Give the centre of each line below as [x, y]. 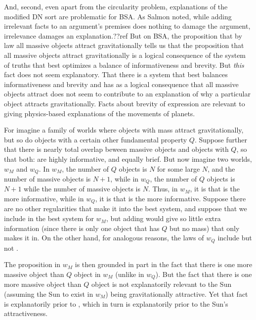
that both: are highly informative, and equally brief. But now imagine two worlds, [128, 159]
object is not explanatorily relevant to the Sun [161, 284]
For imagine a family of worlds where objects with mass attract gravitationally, [124, 130]
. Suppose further [221, 139]
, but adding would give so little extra [163, 218]
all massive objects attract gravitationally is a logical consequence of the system [125, 55]
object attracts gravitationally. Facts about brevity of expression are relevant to [125, 103]
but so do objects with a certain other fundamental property [96, 139]
